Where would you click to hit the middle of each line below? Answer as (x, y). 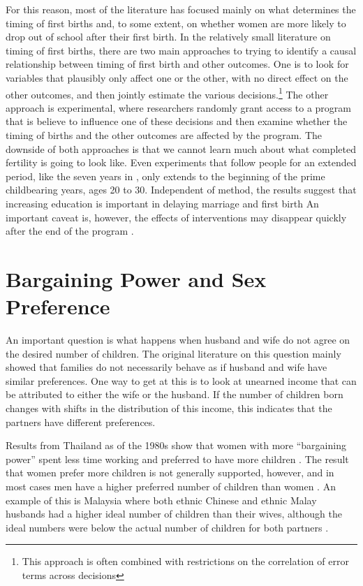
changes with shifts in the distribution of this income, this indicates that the (169, 408)
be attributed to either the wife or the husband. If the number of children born (175, 394)
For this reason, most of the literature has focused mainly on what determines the (181, 9)
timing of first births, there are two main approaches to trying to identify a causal (181, 50)
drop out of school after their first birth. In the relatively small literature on (168, 37)
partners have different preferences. (81, 422)
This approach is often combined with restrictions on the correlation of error (185, 561)
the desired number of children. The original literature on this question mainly (173, 353)
